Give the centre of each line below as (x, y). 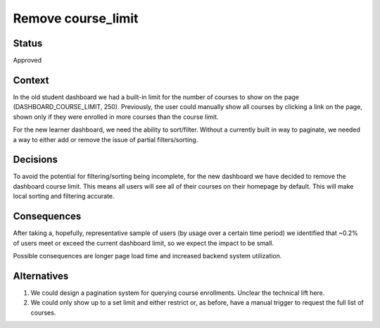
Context (31, 80)
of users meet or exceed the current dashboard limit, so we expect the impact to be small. (144, 243)
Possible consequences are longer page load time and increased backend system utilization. (147, 256)
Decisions (35, 159)
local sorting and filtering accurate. (64, 196)
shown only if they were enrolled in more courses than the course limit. (116, 117)
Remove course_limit (76, 18)
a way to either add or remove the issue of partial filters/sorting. (106, 139)
